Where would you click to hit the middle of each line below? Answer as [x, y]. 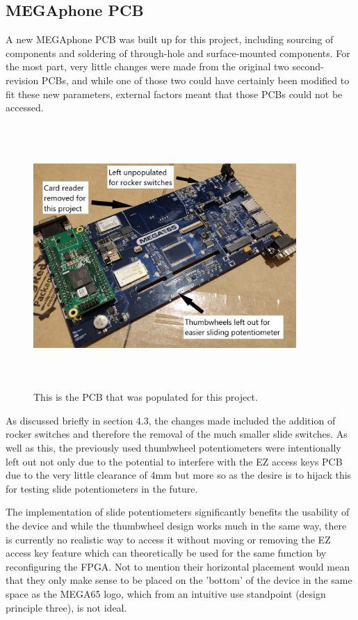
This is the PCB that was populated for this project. [146, 397]
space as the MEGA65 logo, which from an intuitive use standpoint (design [166, 594]
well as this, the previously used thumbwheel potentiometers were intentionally [173, 448]
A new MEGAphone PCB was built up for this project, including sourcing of [170, 39]
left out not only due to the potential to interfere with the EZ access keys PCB [174, 461]
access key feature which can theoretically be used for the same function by [166, 553]
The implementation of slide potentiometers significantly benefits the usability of [178, 512]
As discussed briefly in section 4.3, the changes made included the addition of [171, 420]
